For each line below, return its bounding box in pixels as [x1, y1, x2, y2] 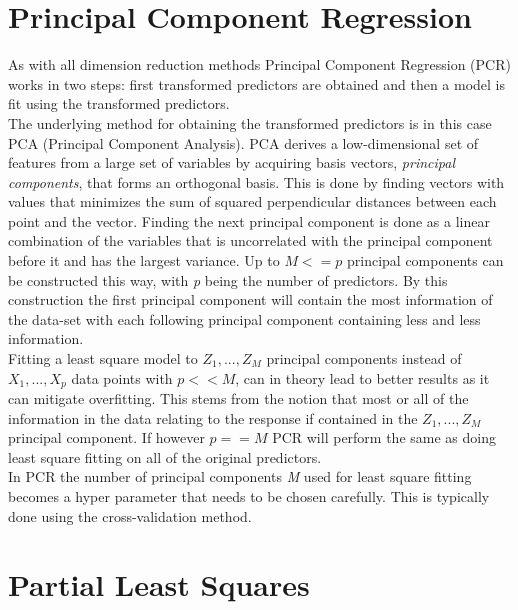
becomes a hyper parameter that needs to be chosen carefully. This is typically [8, 486, 490, 507]
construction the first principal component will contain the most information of [8, 289, 493, 310]
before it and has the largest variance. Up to [8, 250, 280, 271]
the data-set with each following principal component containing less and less [8, 308, 481, 329]
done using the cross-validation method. [8, 505, 252, 526]
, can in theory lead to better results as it [235, 367, 490, 388]
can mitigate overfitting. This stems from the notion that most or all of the [8, 388, 469, 409]
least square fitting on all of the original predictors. [8, 446, 322, 467]
